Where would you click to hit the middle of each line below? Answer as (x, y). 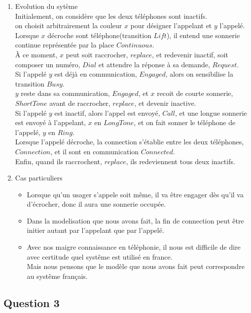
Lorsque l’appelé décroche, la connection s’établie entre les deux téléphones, (129, 142)
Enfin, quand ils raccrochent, (58, 161)
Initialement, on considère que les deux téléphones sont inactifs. (111, 16)
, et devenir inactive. (165, 103)
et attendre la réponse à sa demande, (154, 64)
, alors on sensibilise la (199, 74)
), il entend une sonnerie (203, 35)
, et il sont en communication (95, 151)
